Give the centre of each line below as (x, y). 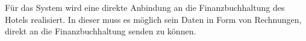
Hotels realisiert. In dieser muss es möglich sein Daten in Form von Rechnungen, (153, 19)
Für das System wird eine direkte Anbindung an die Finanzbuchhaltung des (145, 7)
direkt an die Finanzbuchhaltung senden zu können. (101, 31)
